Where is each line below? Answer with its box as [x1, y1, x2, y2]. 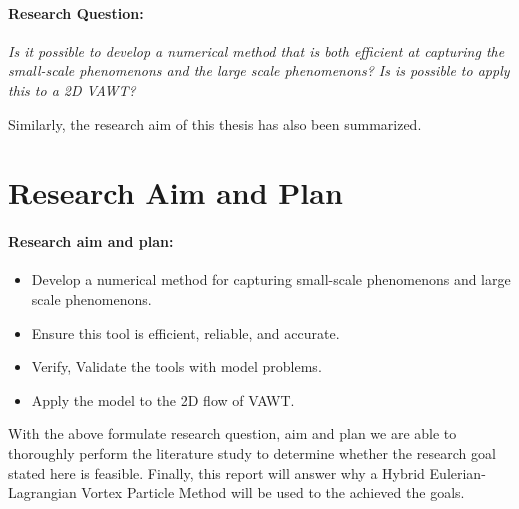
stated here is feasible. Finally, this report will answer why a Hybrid [8, 462, 425, 483]
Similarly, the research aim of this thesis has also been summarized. [8, 113, 422, 134]
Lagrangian [8, 482, 77, 503]
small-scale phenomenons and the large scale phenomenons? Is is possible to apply [8, 60, 510, 81]
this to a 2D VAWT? [8, 79, 136, 100]
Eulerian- [429, 462, 486, 483]
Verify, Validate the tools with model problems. [31, 356, 322, 377]
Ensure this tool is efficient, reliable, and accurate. [31, 322, 340, 343]
